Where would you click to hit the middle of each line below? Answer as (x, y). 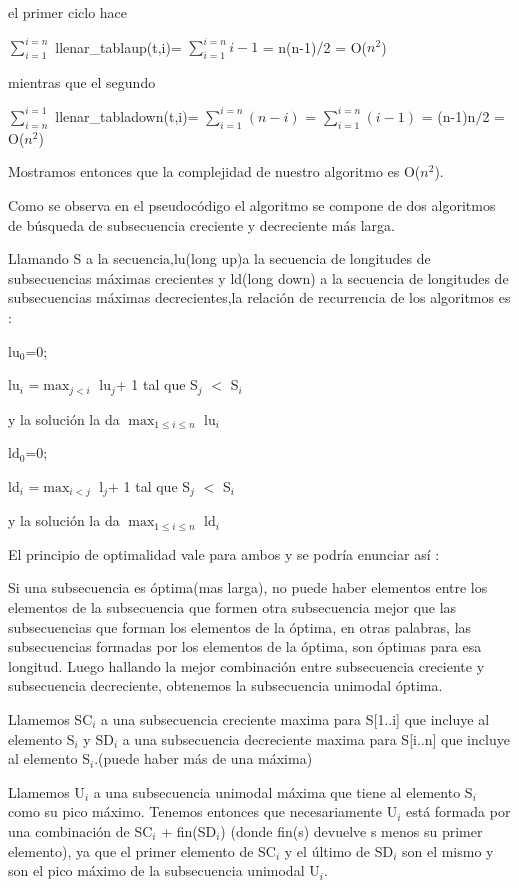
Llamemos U (46, 791)
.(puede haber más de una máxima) (203, 758)
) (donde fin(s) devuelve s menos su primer (351, 830)
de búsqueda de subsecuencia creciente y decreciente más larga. (201, 224)
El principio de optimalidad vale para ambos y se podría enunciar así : (224, 553)
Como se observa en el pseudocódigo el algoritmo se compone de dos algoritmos (252, 204)
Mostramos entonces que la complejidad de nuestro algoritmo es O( (214, 171)
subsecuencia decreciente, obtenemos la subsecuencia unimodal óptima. (225, 685)
